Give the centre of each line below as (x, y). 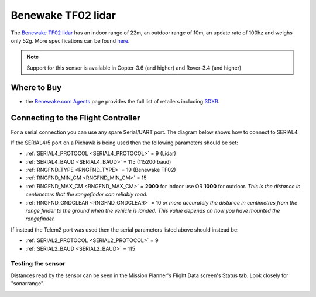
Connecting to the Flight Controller (75, 118)
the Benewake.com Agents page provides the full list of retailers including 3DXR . (123, 101)
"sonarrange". (28, 284)
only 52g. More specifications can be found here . (70, 40)
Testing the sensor (38, 264)
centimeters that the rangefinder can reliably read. (87, 194)
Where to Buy (36, 87)
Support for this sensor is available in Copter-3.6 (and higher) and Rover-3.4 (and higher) (134, 68)
